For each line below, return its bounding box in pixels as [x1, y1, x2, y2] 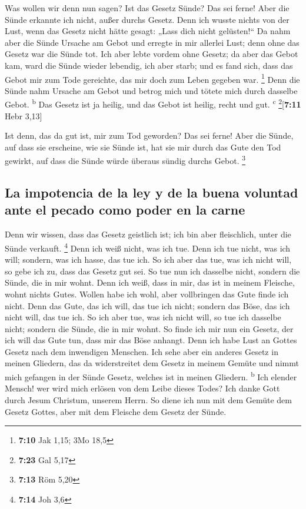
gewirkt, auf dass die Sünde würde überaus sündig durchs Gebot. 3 [5, 153, 246, 167]
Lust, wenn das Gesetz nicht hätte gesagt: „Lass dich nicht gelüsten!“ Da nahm [5, 25, 291, 37]
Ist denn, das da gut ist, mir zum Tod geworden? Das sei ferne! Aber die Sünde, [5, 129, 294, 142]
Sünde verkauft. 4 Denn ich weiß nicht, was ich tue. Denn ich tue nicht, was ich [5, 240, 291, 254]
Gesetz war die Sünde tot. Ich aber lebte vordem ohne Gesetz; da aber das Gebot [5, 48, 298, 60]
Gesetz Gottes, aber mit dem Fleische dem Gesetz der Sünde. [5, 405, 227, 417]
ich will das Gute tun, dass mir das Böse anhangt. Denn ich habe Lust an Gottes [5, 334, 297, 346]
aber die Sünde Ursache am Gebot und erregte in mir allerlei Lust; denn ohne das [5, 36, 300, 48]
